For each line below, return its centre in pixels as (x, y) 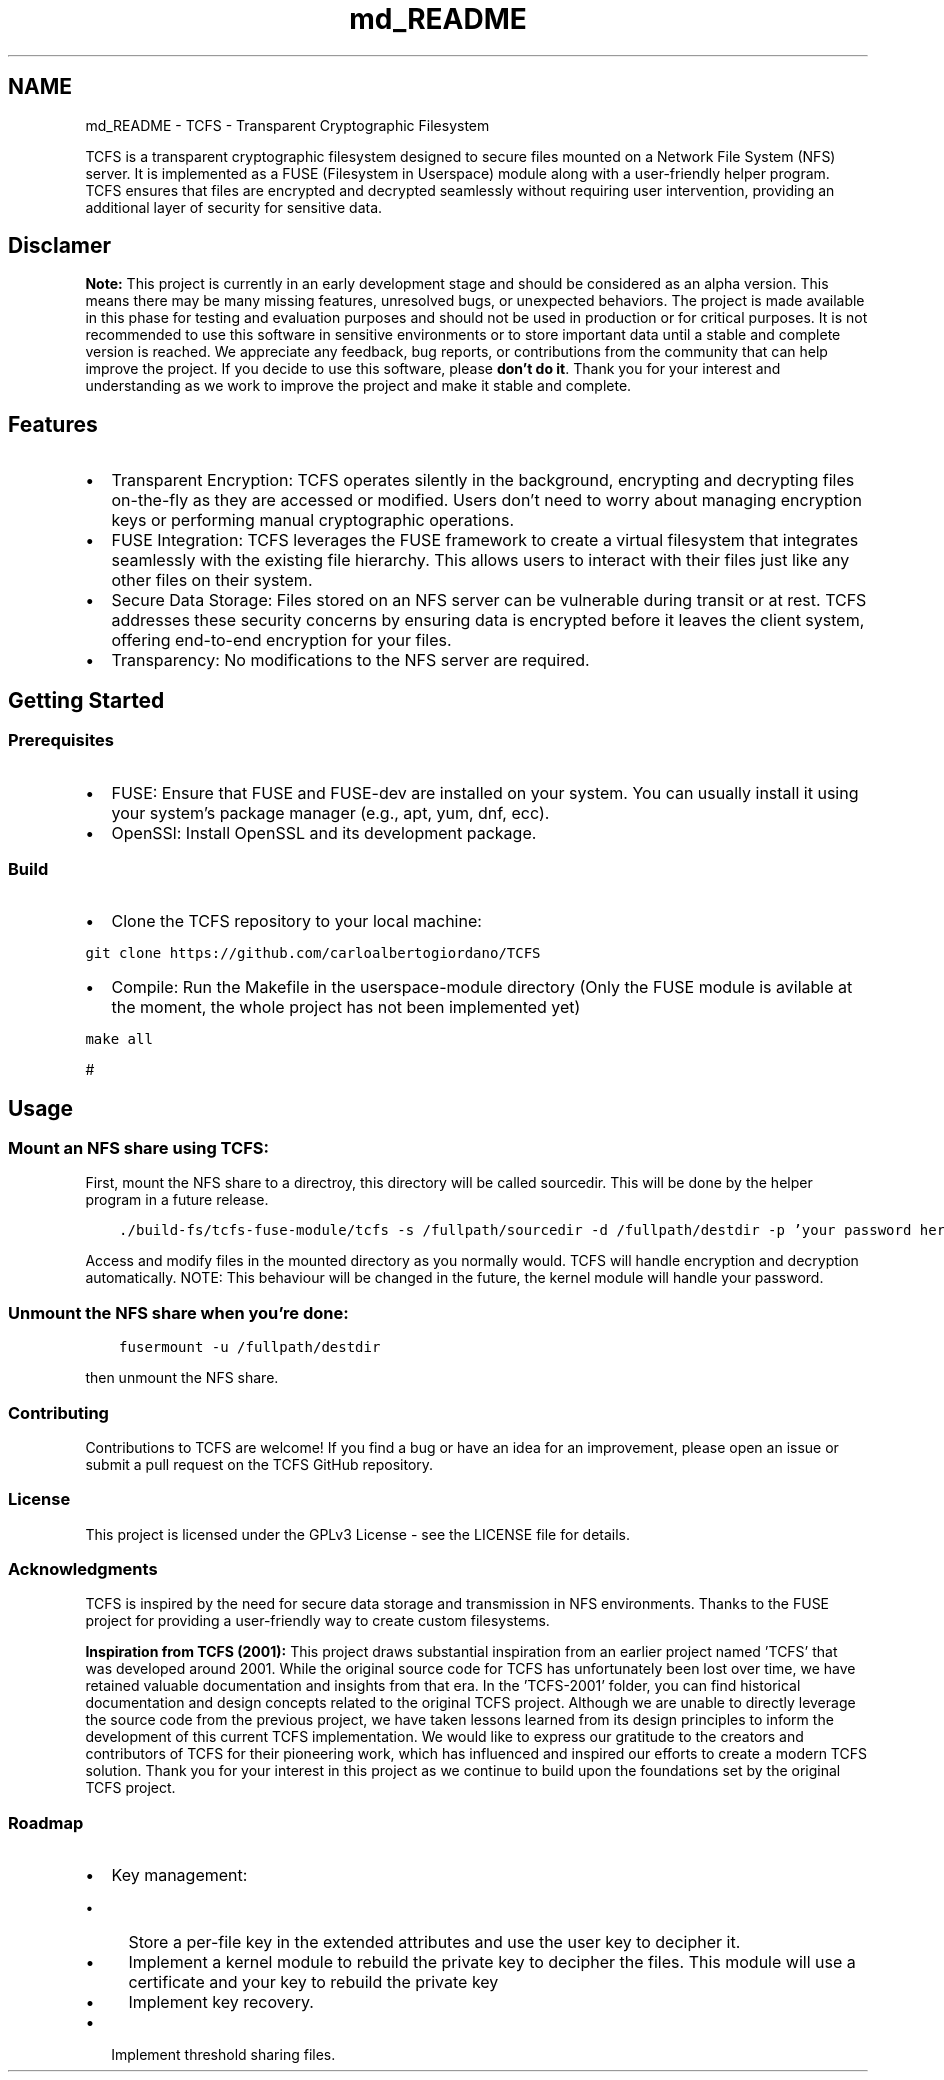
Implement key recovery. (221, 2002)
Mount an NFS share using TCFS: (138, 1148)
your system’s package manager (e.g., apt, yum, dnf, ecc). (330, 812)
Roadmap (46, 1822)
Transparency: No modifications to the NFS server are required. (350, 660)
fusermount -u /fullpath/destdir (250, 1347)
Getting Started (86, 700)
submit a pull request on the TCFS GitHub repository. (259, 1464)
